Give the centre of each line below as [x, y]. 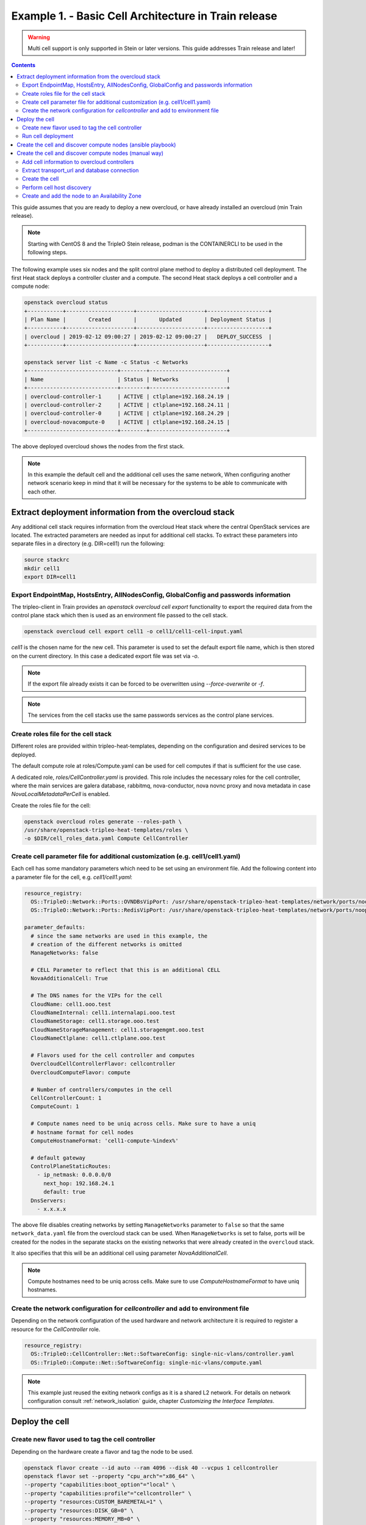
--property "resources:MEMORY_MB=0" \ [82, 1519]
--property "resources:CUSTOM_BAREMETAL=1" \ [93, 1502]
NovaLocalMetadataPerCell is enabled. [61, 794]
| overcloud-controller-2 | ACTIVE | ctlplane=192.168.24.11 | [127, 405]
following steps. [48, 253]
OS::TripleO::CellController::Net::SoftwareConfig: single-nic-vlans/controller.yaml [163, 1354]
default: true [64, 1192]
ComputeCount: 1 [55, 1107]
